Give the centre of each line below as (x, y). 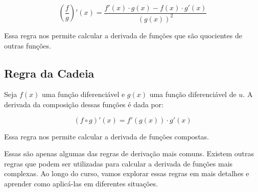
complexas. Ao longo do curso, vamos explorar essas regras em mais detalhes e (127, 173)
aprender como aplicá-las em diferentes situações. (81, 183)
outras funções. (28, 45)
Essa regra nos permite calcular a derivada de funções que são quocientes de (123, 35)
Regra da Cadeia (49, 73)
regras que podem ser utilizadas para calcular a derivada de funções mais (119, 163)
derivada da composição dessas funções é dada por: (84, 104)
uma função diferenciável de (193, 94)
